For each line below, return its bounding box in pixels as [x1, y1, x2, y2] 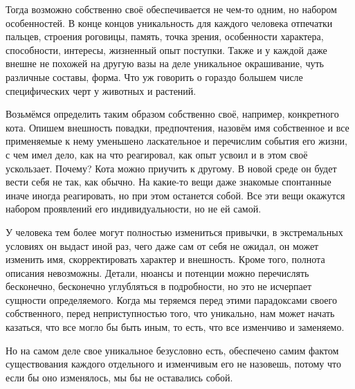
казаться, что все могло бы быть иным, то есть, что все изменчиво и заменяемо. [6, 320, 345, 334]
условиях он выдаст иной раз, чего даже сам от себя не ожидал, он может [6, 238, 319, 253]
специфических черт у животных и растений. [6, 83, 197, 98]
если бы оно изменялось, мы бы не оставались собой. [6, 370, 233, 384]
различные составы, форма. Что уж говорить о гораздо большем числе [6, 69, 303, 84]
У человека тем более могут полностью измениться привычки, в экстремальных [6, 224, 343, 239]
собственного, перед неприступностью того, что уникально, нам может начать [6, 306, 335, 320]
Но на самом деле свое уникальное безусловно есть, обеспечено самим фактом [6, 343, 339, 357]
